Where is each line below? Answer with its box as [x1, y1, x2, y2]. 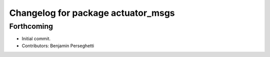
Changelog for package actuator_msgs [9, 7, 175, 18]
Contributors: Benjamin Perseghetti [21, 43, 94, 49]
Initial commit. [21, 36, 51, 42]
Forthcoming [9, 22, 53, 31]
